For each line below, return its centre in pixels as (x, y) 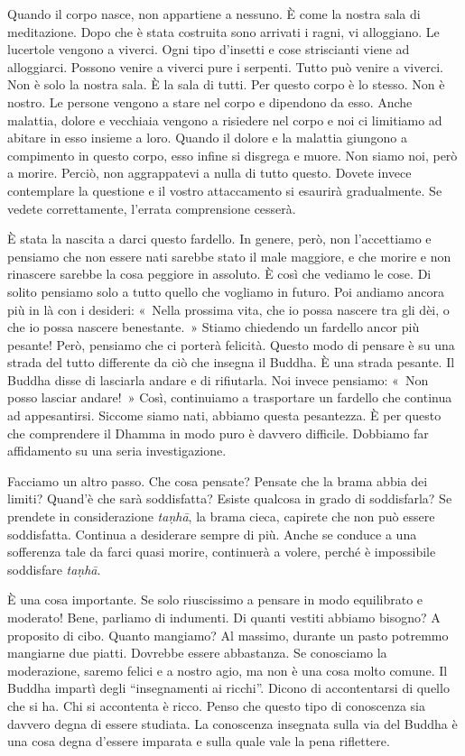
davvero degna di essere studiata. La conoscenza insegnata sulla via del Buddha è (232, 723)
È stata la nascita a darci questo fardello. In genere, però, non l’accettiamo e (219, 239)
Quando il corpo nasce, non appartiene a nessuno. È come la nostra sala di (214, 14)
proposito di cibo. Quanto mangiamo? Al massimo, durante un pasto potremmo (228, 635)
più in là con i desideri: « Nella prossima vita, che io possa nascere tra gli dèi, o (228, 309)
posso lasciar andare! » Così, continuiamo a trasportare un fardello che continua (230, 397)
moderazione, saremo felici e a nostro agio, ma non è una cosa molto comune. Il (228, 670)
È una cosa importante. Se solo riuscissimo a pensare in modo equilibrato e (215, 599)
